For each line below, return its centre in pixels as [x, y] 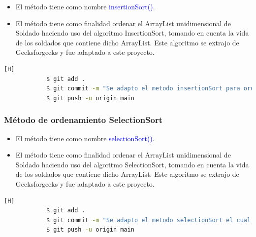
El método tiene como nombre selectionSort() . [85, 138]
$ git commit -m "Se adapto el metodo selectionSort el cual [148, 220]
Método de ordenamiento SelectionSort [83, 120]
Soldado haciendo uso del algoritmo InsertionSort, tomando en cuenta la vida [132, 33]
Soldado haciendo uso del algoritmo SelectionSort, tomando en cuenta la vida [132, 164]
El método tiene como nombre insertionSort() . [85, 6]
